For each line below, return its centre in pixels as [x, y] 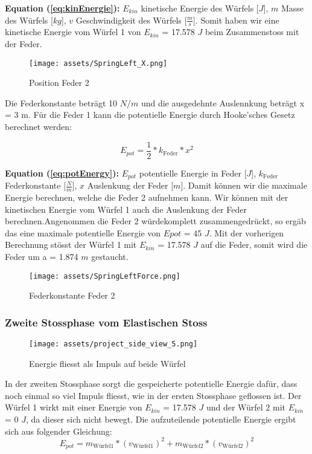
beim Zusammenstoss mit [252, 32]
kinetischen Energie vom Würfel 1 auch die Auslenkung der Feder [126, 209]
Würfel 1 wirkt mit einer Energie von [74, 407]
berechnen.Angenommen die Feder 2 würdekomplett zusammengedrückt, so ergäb [155, 221]
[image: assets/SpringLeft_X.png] [98, 63]
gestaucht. [110, 256]
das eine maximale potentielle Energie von [83, 232]
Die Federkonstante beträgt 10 [61, 102]
